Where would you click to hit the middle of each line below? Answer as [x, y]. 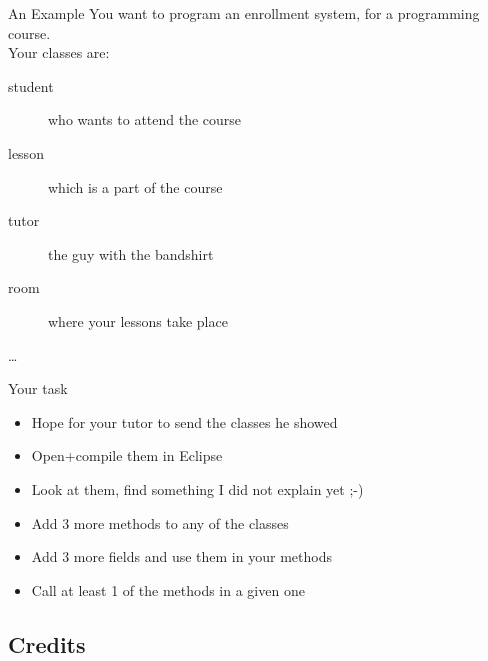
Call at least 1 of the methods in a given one [168, 589]
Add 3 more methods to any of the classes [160, 522]
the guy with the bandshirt [131, 253]
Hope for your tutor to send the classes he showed [184, 421]
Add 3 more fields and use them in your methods [181, 556]
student [31, 85]
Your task [38, 388]
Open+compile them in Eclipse [127, 455]
